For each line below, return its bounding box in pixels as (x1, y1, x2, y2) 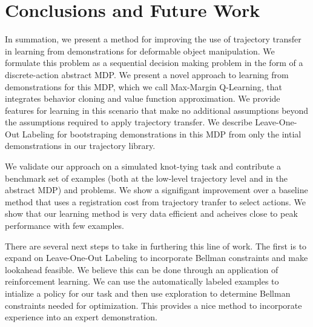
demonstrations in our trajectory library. (5, 139, 156, 152)
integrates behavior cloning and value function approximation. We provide (5, 92, 280, 105)
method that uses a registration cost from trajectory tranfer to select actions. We (5, 195, 306, 208)
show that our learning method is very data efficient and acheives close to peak (5, 207, 298, 220)
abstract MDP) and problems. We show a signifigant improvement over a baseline (5, 183, 308, 196)
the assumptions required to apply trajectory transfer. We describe (5, 116, 252, 128)
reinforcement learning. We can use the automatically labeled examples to (5, 275, 279, 288)
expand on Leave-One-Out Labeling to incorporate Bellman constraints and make (5, 251, 308, 264)
